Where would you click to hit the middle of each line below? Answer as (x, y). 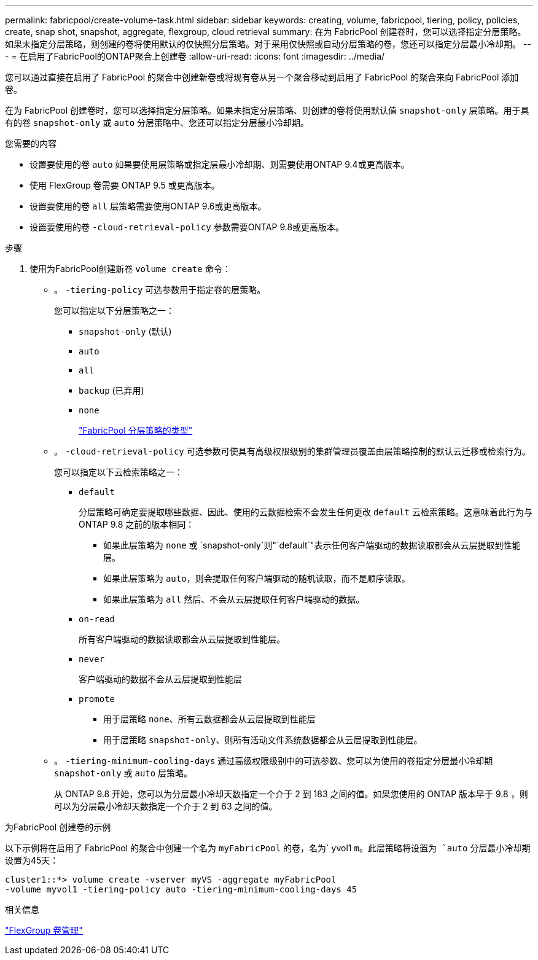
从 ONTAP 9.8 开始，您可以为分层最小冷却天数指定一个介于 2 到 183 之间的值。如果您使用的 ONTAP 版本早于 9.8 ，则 (291, 794)
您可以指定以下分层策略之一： (114, 310)
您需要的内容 (31, 143)
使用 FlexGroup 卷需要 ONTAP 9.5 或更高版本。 (125, 185)
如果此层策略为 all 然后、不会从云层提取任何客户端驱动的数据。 (234, 599)
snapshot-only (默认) (125, 331)
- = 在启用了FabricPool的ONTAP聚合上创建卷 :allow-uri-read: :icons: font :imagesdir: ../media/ (195, 56)
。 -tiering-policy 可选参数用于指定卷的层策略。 (160, 290)
